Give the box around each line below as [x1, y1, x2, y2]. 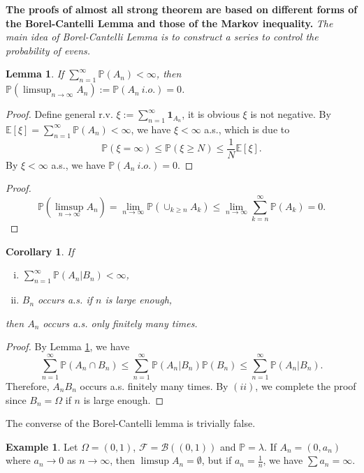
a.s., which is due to [204, 121, 290, 136]
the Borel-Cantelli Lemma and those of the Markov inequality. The [6, 15, 333, 30]
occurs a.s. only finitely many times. [43, 315, 198, 330]
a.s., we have [51, 157, 105, 172]
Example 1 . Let [6, 439, 78, 453]
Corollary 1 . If [6, 243, 74, 258]
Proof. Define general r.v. [6, 107, 113, 121]
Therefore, [6, 379, 50, 393]
